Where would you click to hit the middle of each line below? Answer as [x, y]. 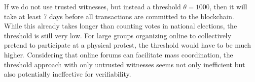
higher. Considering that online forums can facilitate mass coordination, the [119, 54]
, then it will [228, 6]
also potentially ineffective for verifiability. [68, 74]
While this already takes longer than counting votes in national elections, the [121, 26]
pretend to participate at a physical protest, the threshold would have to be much [127, 45]
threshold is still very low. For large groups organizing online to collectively [118, 35]
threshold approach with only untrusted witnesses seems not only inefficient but [125, 64]
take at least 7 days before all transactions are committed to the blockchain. [119, 16]
